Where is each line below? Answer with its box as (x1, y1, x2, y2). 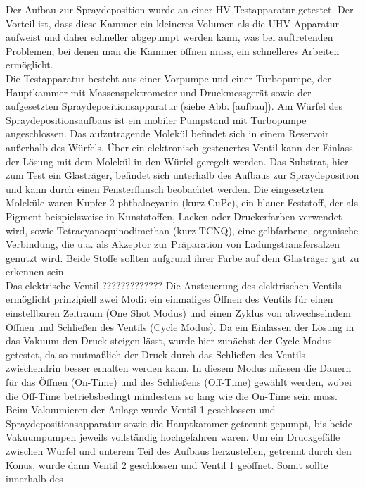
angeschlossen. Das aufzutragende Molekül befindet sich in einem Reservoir (6, 126, 329, 141)
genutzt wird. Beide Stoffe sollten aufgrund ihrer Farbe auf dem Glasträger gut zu (6, 250, 359, 265)
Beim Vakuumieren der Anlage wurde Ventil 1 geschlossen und (6, 402, 276, 417)
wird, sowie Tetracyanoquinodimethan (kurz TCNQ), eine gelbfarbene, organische (6, 223, 359, 237)
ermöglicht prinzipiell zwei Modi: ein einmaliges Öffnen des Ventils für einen (6, 292, 333, 306)
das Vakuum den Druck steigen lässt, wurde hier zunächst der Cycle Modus (6, 333, 332, 348)
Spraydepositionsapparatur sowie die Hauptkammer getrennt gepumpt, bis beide (6, 415, 352, 430)
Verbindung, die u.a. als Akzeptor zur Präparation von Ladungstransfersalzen (6, 237, 340, 251)
